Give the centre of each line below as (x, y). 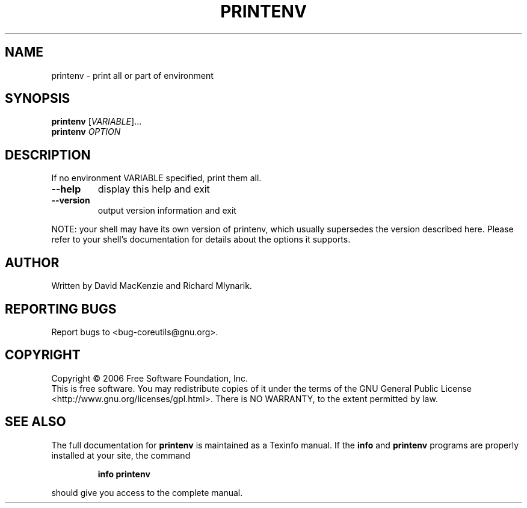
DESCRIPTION (48, 155)
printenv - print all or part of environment (132, 75)
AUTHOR (32, 262)
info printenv (124, 474)
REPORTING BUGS (61, 309)
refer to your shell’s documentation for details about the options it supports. (201, 240)
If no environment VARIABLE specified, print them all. (156, 178)
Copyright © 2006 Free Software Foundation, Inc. (150, 378)
